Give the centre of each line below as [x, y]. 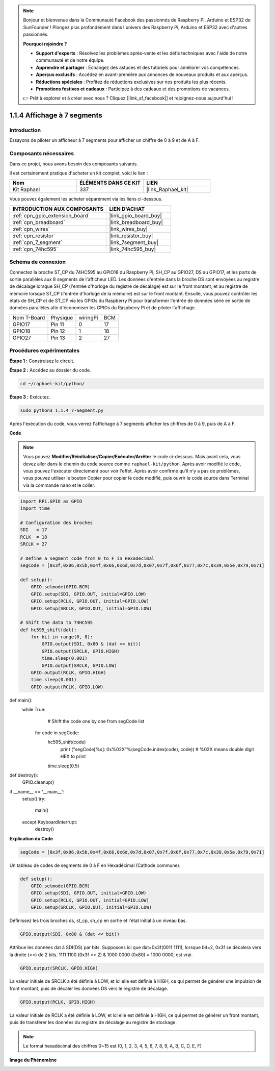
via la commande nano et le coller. [59, 485]
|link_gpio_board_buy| [136, 215]
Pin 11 [57, 324]
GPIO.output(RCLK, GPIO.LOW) [67, 687]
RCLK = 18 [34, 537]
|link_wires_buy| [128, 229]
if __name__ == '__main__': [37, 791]
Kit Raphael [26, 190]
